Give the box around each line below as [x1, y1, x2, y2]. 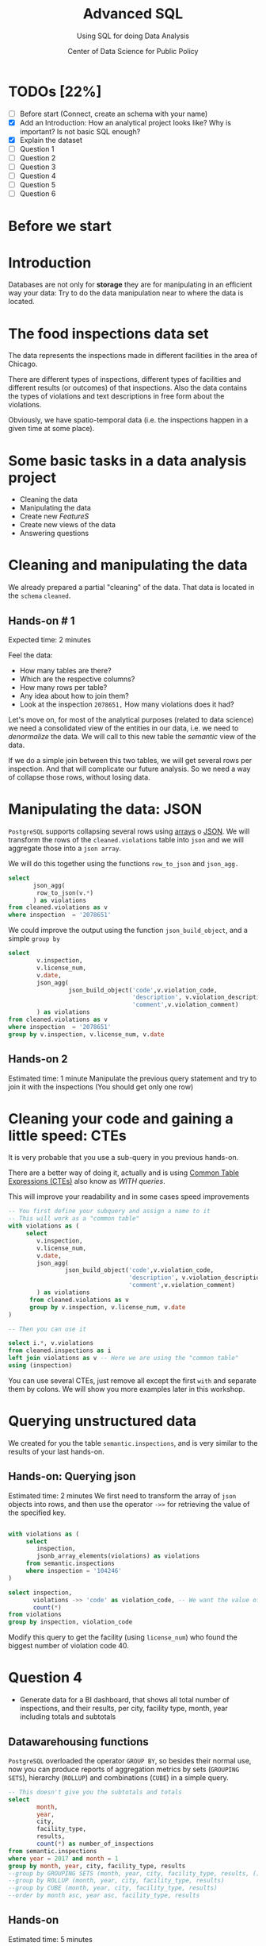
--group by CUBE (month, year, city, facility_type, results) [8, 1884, 218, 1892]
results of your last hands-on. [8, 1447, 104, 1456]
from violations [8, 1611, 62, 1619]
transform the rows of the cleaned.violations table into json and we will [8, 834, 244, 844]
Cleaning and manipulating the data [8, 557, 248, 574]
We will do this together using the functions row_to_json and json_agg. [8, 858, 239, 868]
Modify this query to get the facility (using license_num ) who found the [8, 1632, 237, 1642]
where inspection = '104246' [25, 1567, 123, 1575]
